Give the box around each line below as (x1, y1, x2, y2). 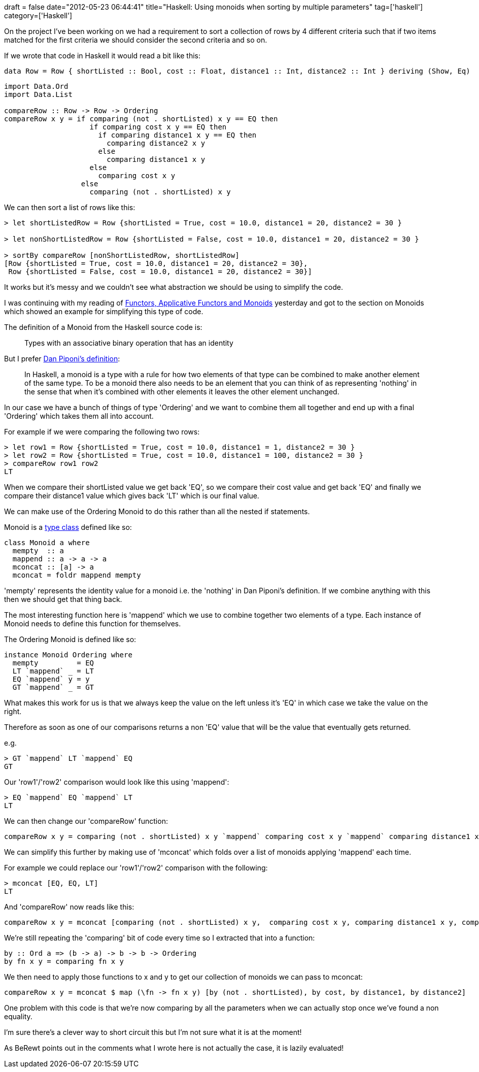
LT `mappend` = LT (12, 667, 94, 675)
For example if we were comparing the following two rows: (4, 427, 200, 436)
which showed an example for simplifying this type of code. (4, 307, 203, 316)
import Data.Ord (4, 82, 69, 90)
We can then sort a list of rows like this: (4, 203, 135, 212)
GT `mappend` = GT (12, 683, 94, 691)
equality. (4, 1012, 32, 1021)
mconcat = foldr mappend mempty (12, 571, 141, 579)
